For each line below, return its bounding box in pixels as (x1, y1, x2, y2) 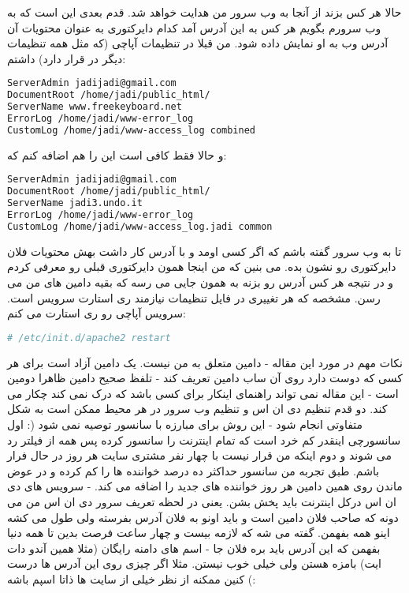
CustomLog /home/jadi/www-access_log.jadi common (7, 220, 273, 232)
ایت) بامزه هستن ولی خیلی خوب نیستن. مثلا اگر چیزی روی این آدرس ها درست (7, 555, 381, 572)
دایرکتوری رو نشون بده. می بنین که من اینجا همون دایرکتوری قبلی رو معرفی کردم (7, 258, 396, 275)
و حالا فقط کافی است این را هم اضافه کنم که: (7, 146, 227, 163)
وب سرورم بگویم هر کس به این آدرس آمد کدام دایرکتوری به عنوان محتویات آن (7, 19, 381, 36)
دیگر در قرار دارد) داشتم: (7, 50, 126, 66)
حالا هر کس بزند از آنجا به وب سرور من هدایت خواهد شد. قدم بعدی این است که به (7, 4, 402, 20)
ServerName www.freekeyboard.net (7, 101, 182, 113)
